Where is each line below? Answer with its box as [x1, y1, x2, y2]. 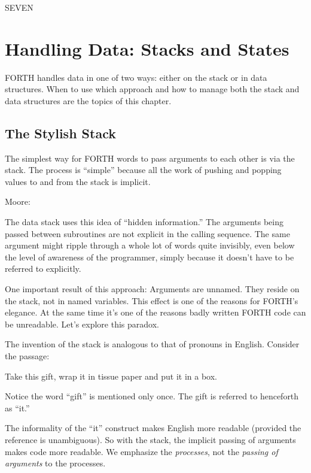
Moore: [5, 195, 31, 208]
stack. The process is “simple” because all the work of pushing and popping [5, 163, 282, 176]
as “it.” [5, 401, 30, 414]
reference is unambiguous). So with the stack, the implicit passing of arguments [5, 433, 296, 445]
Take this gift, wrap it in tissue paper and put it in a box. [5, 369, 218, 382]
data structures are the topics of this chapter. [5, 94, 172, 107]
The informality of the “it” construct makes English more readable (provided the [5, 422, 301, 434]
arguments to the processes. [5, 457, 106, 469]
